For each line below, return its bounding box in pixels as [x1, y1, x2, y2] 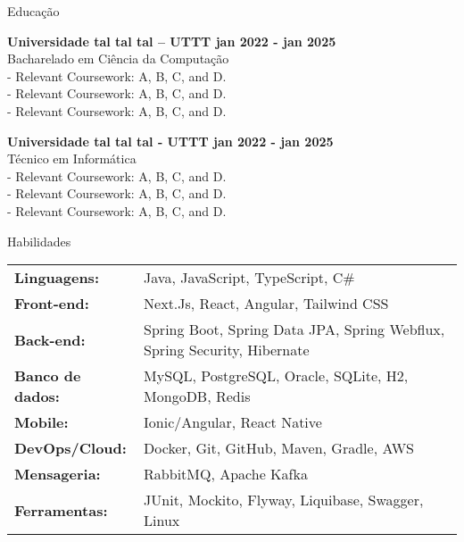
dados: [14, 386, 60, 407]
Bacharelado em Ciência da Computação [7, 49, 229, 68]
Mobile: [14, 412, 69, 433]
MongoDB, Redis [144, 386, 251, 407]
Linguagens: [14, 267, 99, 288]
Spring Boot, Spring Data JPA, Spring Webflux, [144, 319, 445, 340]
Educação [7, 2, 60, 20]
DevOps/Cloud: [14, 438, 127, 459]
